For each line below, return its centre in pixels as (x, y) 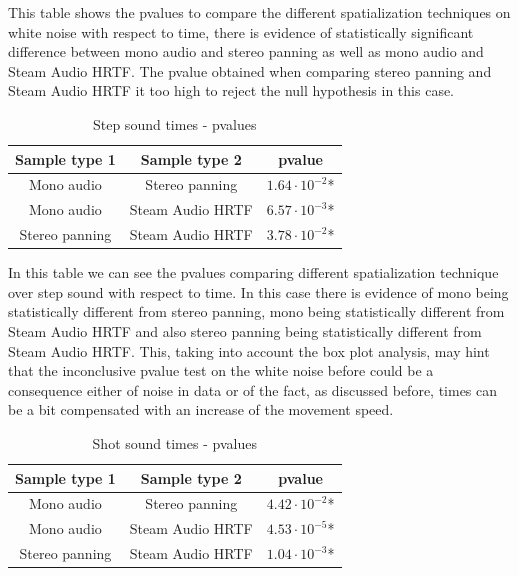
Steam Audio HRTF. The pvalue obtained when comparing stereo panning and (250, 70)
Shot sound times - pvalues (174, 442)
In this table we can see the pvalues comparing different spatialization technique (253, 272)
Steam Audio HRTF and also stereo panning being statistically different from (245, 330)
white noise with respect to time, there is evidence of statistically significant (241, 31)
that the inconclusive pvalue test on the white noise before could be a (221, 370)
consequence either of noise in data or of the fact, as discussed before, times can (253, 389)
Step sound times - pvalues (174, 123)
